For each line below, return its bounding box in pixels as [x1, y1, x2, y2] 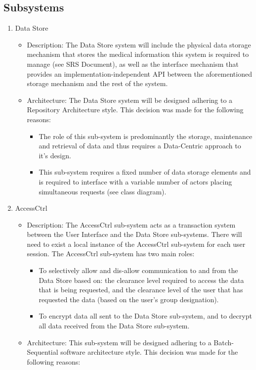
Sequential [27, 347, 58, 357]
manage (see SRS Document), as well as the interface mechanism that [27, 58, 239, 69]
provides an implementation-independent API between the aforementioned [27, 68, 252, 79]
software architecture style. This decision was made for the [60, 347, 238, 357]
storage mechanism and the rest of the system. [27, 78, 168, 89]
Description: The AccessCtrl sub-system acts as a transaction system [27, 219, 236, 230]
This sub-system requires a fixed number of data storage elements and [39, 167, 251, 177]
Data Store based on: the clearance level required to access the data [39, 275, 244, 285]
